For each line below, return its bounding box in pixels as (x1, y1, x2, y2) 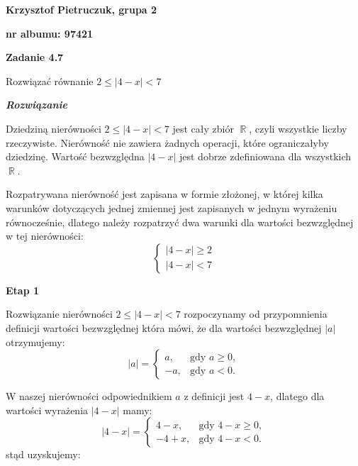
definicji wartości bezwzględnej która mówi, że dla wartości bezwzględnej (6, 320, 322, 335)
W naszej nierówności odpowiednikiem (6, 389, 172, 404)
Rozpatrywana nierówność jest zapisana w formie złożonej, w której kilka (6, 187, 323, 201)
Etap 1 (6, 282, 40, 297)
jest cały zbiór (172, 121, 234, 135)
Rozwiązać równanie (6, 73, 94, 88)
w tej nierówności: (6, 228, 84, 243)
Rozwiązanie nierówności (6, 306, 113, 321)
